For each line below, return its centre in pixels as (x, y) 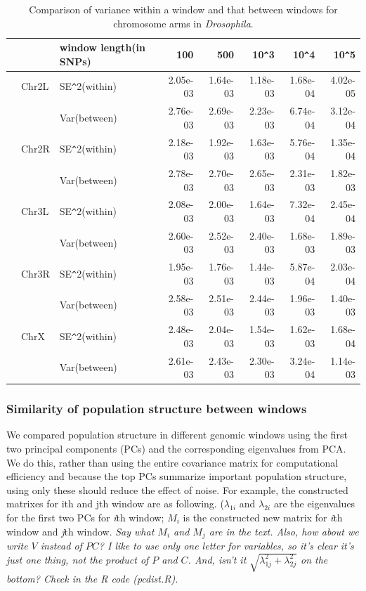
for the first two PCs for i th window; (85, 518)
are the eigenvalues (314, 504)
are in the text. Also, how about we (284, 531)
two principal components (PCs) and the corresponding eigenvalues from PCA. (176, 449)
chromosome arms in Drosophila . (183, 23)
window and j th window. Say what (80, 531)
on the (314, 559)
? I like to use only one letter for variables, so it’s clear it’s (226, 546)
